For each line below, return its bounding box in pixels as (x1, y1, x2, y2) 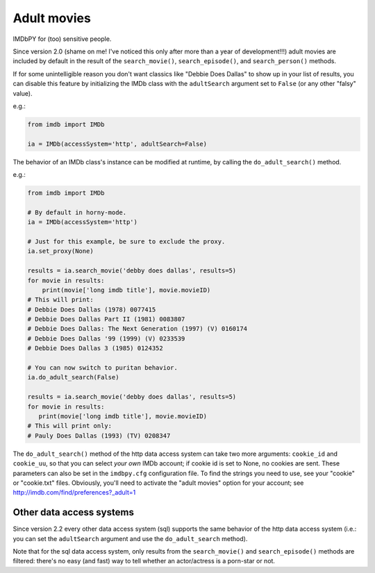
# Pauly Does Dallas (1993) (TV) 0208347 (27, 431, 171, 440)
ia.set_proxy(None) (27, 247, 94, 255)
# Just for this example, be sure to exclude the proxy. (27, 237, 226, 246)
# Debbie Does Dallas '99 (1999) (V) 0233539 (27, 334, 185, 343)
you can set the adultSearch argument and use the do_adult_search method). (12, 534, 248, 542)
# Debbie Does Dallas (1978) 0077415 (27, 305, 156, 314)
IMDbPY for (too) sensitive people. (12, 35, 112, 43)
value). (12, 89, 33, 97)
